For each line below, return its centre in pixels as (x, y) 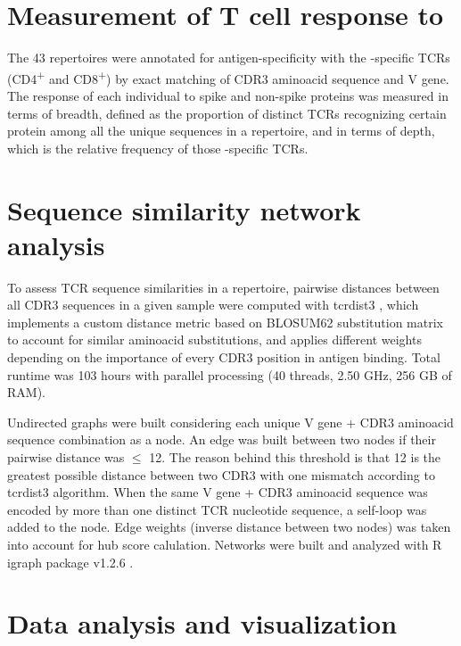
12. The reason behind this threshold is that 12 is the (295, 457)
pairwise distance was (66, 457)
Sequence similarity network (184, 209)
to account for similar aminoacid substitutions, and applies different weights (214, 340)
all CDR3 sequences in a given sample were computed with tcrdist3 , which (213, 305)
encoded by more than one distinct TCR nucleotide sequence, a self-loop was (217, 509)
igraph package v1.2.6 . (70, 562)
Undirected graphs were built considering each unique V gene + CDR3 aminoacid (230, 422)
